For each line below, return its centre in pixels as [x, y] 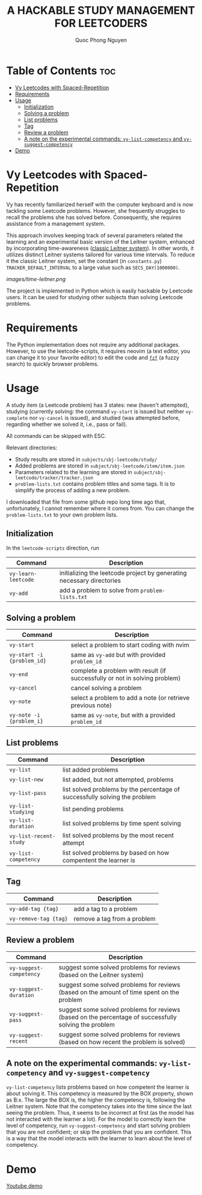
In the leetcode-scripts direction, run [53, 548]
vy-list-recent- [32, 836]
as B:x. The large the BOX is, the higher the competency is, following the [96, 1100]
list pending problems [93, 809]
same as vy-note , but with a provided [123, 715]
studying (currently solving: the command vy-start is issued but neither [95, 411]
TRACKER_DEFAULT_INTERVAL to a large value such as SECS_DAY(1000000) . [93, 267]
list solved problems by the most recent [118, 835]
